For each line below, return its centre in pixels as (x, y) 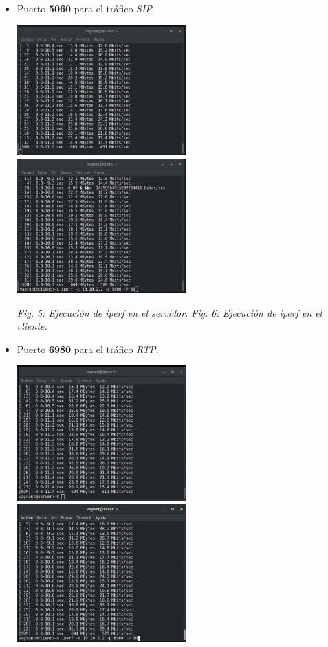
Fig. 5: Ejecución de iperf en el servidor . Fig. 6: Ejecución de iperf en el (170, 312)
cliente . (32, 326)
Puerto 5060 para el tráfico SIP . (86, 8)
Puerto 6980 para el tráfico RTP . (88, 349)
